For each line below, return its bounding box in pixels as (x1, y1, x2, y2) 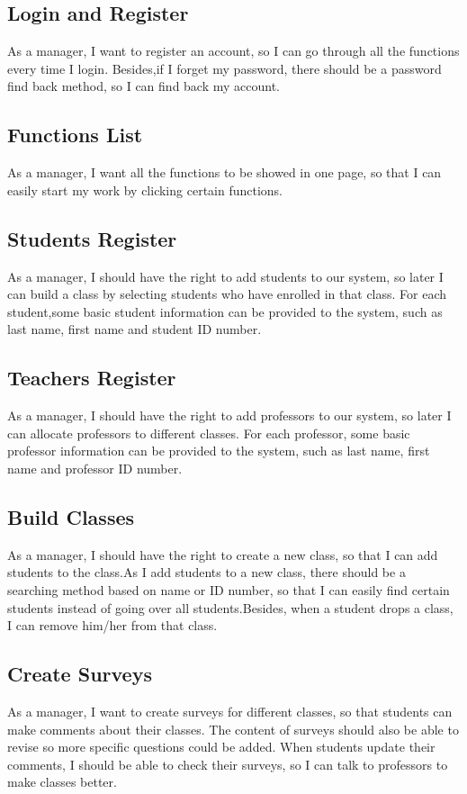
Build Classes (7, 502, 135, 530)
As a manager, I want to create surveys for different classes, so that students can (7, 701, 453, 720)
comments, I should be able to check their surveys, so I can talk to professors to (7, 754, 448, 773)
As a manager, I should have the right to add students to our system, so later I (7, 266, 444, 285)
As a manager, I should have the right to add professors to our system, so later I (7, 406, 452, 425)
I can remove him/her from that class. (7, 616, 218, 635)
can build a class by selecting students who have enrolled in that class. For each (7, 284, 447, 303)
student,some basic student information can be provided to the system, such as (7, 302, 443, 320)
